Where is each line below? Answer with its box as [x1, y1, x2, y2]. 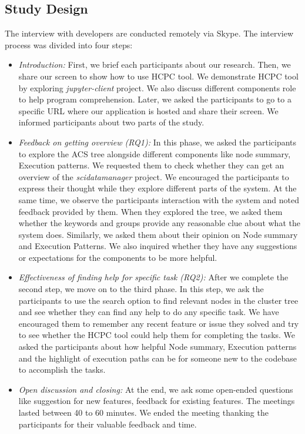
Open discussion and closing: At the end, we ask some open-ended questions [18, 383, 293, 395]
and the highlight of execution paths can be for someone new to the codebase [18, 352, 297, 364]
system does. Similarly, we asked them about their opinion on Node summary [18, 228, 298, 240]
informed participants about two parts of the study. [18, 116, 205, 128]
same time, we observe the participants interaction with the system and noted [18, 193, 300, 206]
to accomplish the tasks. [18, 363, 106, 376]
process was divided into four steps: [5, 38, 133, 51]
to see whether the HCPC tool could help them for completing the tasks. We [18, 329, 296, 341]
